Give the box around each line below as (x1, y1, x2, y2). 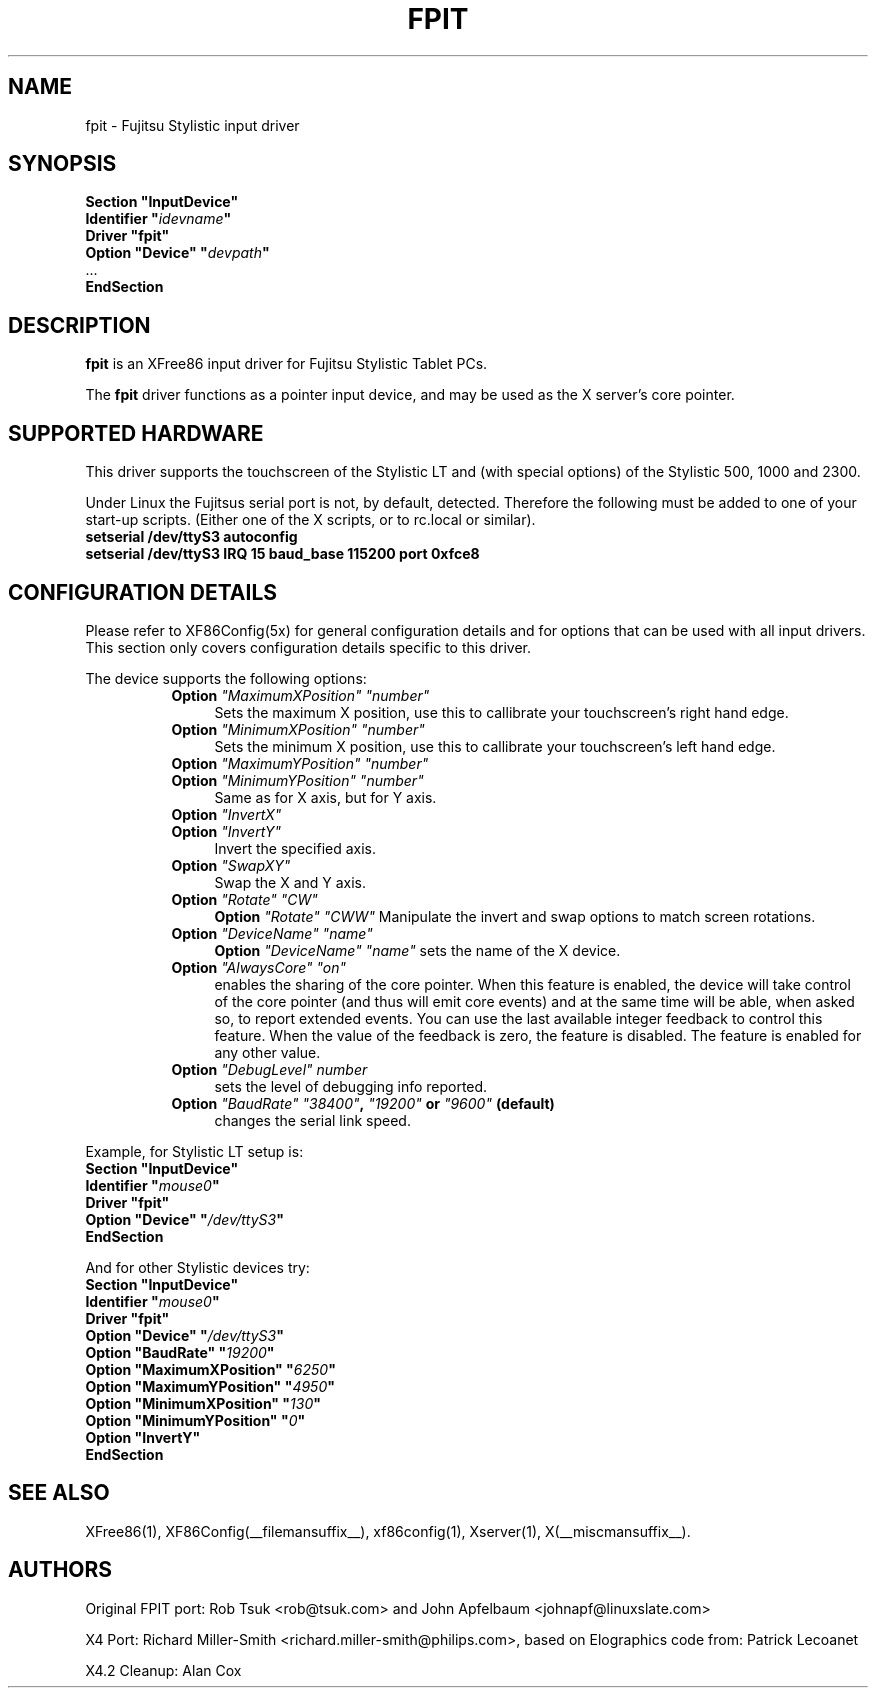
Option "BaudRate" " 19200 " (85, 1343, 275, 1361)
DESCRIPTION (8, 312, 151, 338)
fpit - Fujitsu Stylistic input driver (85, 116, 300, 134)
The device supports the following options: (85, 669, 367, 687)
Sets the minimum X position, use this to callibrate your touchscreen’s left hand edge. (214, 737, 776, 755)
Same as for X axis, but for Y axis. (214, 788, 437, 806)
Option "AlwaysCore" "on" (171, 958, 346, 976)
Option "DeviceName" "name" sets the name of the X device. (214, 941, 621, 959)
